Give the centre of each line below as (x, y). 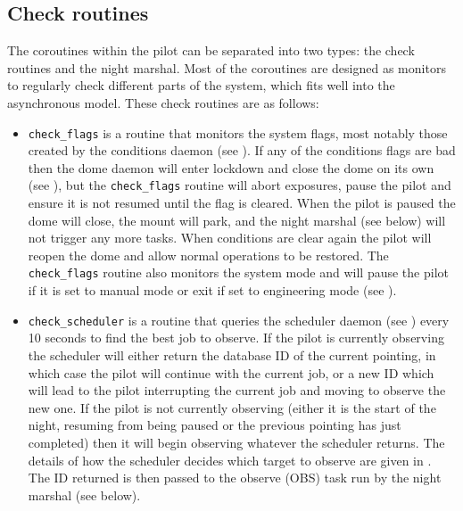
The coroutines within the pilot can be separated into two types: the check (211, 50)
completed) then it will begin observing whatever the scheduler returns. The (236, 442)
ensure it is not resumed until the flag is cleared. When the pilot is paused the (242, 203)
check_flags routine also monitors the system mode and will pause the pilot (238, 272)
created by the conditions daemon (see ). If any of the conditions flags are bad (242, 150)
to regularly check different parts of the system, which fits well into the (201, 85)
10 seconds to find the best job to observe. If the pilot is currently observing (236, 338)
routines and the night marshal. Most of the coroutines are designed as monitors (227, 67)
